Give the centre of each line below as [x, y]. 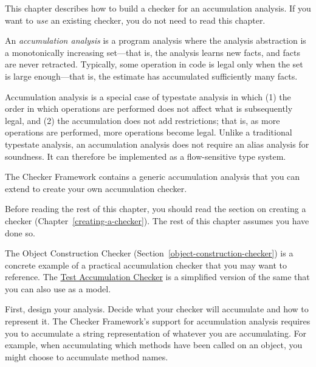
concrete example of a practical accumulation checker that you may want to [146, 265]
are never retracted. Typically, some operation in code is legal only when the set [154, 64]
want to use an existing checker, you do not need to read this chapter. [135, 20]
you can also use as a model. [58, 288]
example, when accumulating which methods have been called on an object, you [154, 345]
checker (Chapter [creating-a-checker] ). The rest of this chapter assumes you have [157, 220]
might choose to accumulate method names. [87, 356]
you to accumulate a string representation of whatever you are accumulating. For [156, 333]
